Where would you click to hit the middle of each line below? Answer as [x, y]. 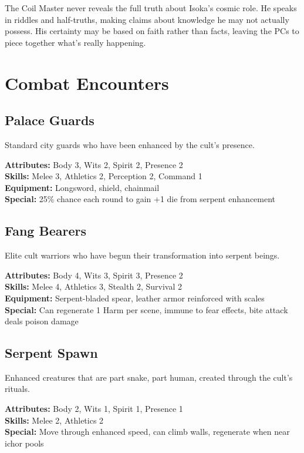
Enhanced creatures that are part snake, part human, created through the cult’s [149, 377]
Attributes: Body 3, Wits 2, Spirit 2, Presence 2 [94, 164]
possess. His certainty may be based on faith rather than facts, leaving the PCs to [152, 31]
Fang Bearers [45, 231]
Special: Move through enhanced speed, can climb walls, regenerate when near [147, 432]
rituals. [17, 389]
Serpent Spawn [51, 353]
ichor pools [24, 443]
